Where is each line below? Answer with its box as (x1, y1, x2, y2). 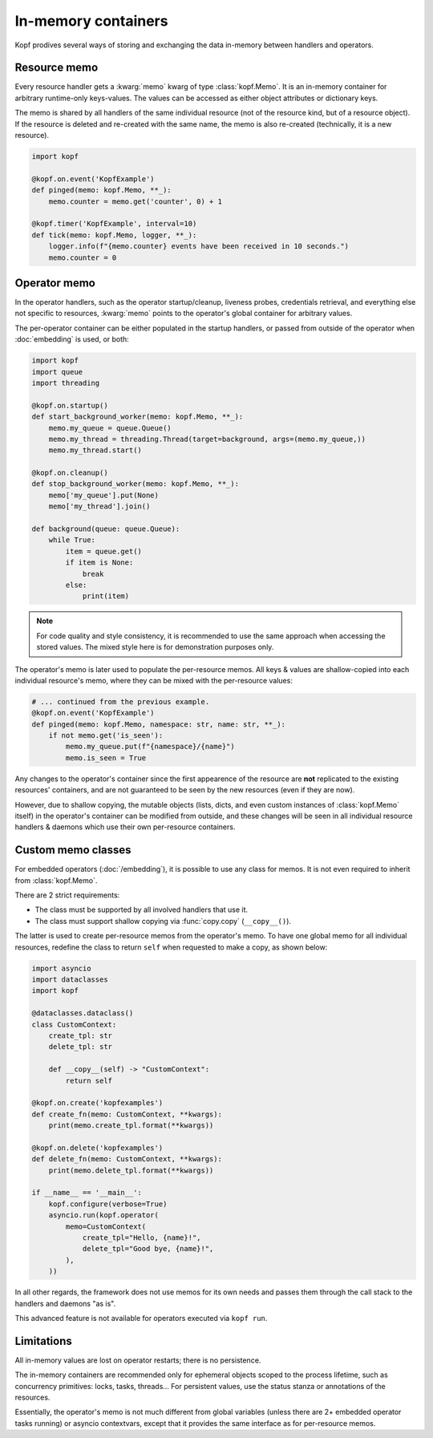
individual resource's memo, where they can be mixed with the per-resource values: (14, 675, 293, 685)
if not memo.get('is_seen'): (48, 731, 164, 740)
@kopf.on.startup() (31, 401, 108, 410)
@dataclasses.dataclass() (31, 1009, 134, 1018)
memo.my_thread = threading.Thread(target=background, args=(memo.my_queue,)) (48, 434, 366, 444)
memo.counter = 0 (48, 253, 117, 262)
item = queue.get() (65, 546, 142, 556)
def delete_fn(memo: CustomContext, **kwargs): (31, 1155, 222, 1164)
